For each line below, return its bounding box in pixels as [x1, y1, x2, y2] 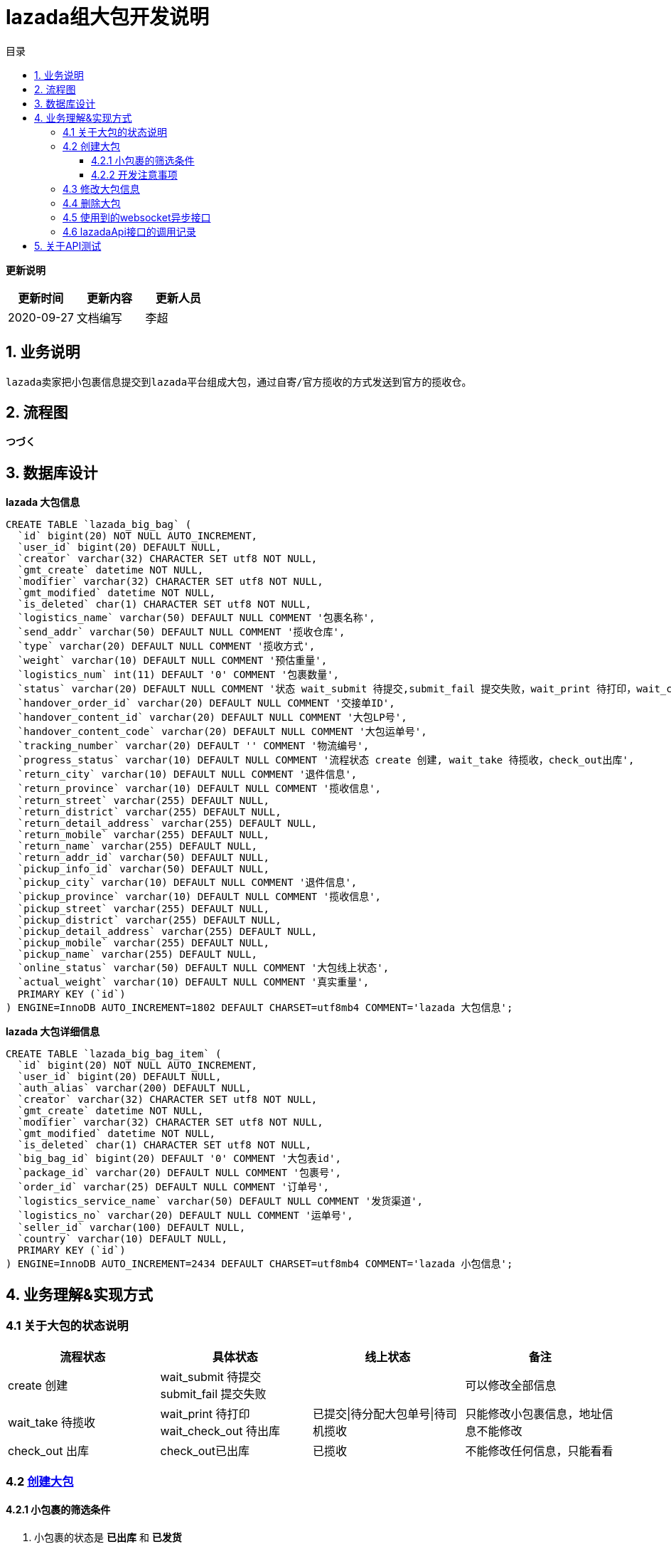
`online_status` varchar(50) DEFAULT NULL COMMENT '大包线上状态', [17, 962, 390, 974]
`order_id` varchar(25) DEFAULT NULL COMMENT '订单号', [17, 1181, 330, 1193]
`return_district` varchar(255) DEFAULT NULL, [17, 806, 281, 818]
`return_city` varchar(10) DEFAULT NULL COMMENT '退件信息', [17, 768, 358, 781]
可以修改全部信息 [465, 1378, 557, 1392]
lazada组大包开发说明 [6, 5, 210, 29]
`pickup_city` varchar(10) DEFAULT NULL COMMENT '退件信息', [17, 877, 358, 889]
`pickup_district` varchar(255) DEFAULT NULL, [17, 914, 281, 926]
